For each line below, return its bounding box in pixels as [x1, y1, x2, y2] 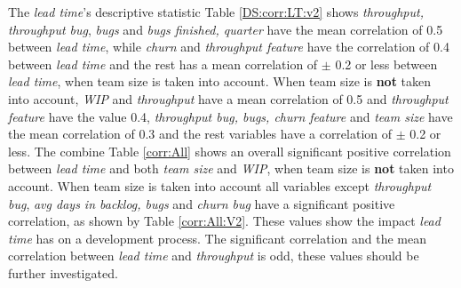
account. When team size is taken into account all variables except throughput [8, 176, 432, 195]
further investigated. [8, 263, 118, 282]
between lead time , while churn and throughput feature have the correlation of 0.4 [8, 37, 449, 56]
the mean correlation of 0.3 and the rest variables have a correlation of [8, 124, 393, 143]
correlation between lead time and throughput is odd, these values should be [8, 246, 419, 265]
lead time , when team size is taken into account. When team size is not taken [8, 72, 432, 91]
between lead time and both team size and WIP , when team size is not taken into [8, 159, 454, 178]
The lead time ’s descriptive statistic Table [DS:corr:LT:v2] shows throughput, [8, 3, 424, 20]
